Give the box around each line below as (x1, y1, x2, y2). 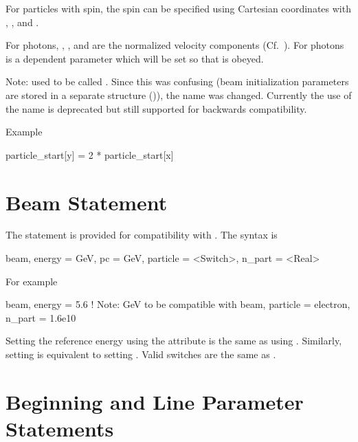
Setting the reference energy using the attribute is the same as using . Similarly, (5, 333, 342, 348)
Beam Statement (5, 188, 168, 216)
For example (5, 274, 58, 288)
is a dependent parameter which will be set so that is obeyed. (5, 51, 264, 65)
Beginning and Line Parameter (5, 387, 304, 415)
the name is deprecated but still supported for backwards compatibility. (5, 101, 307, 115)
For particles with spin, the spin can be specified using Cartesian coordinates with (5, 1, 351, 15)
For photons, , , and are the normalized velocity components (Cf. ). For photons (5, 38, 344, 52)
